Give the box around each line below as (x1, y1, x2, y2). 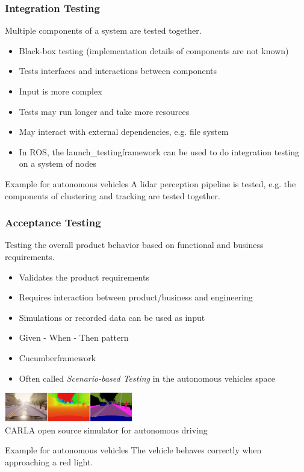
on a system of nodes (19, 157, 96, 170)
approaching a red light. (5, 456, 93, 468)
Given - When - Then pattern (19, 331, 129, 344)
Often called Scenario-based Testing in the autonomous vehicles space (19, 371, 275, 384)
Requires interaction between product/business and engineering (19, 291, 253, 303)
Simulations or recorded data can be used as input (19, 311, 205, 323)
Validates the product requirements (19, 270, 149, 283)
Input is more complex (19, 85, 102, 97)
